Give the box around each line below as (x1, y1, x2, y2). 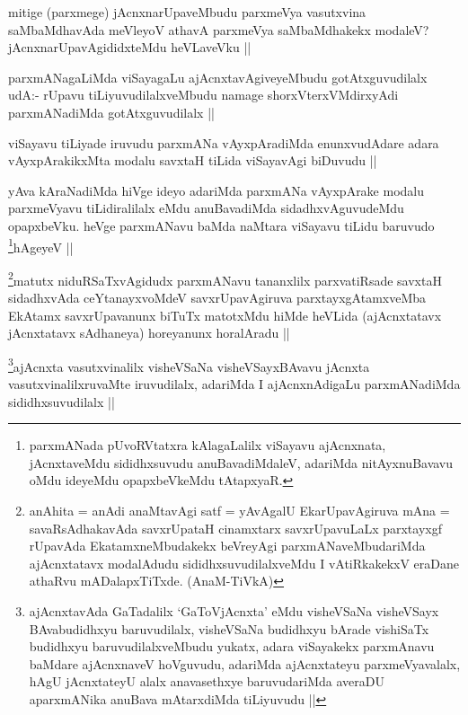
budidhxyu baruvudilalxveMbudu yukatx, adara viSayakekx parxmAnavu (29, 637, 435, 656)
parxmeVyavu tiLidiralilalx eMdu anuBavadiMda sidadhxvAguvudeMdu (8, 199, 404, 217)
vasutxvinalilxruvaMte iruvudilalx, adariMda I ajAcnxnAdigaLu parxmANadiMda (8, 375, 461, 393)
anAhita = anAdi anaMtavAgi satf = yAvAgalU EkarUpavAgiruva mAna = (29, 501, 450, 520)
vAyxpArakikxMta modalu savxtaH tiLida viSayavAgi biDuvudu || (8, 151, 377, 170)
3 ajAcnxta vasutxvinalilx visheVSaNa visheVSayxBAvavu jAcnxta (8, 354, 370, 375)
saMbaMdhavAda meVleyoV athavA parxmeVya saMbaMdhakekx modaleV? (8, 20, 429, 39)
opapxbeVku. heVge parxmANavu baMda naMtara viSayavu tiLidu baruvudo (8, 216, 435, 234)
